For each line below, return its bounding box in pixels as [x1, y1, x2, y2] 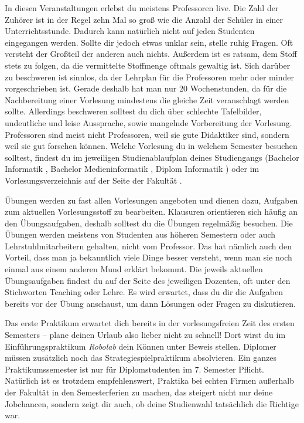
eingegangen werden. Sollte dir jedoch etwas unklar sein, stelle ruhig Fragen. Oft [5, 36, 293, 48]
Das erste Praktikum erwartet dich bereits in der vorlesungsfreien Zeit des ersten [5, 317, 295, 329]
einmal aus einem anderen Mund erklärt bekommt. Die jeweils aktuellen [5, 263, 263, 275]
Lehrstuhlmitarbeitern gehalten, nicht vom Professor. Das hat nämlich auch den [5, 239, 292, 252]
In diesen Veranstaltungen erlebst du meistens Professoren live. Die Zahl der [5, 2, 279, 13]
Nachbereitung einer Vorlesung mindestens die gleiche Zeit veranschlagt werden [5, 93, 289, 106]
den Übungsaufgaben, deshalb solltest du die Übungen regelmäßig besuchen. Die [5, 216, 293, 229]
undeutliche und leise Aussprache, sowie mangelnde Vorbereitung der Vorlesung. [5, 116, 292, 128]
